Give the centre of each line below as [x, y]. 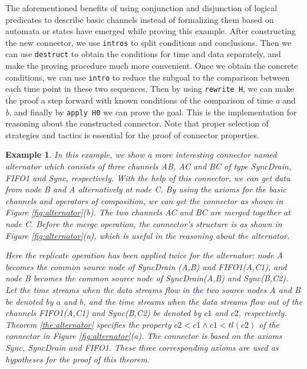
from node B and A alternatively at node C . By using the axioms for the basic [146, 189]
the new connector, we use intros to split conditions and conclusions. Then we [148, 42]
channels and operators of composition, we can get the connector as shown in [144, 200]
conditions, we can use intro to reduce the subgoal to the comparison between [148, 77]
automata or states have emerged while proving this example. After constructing [151, 31]
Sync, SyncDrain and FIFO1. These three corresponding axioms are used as [142, 347]
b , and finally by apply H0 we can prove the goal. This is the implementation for [151, 112]
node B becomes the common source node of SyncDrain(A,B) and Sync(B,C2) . [147, 278]
